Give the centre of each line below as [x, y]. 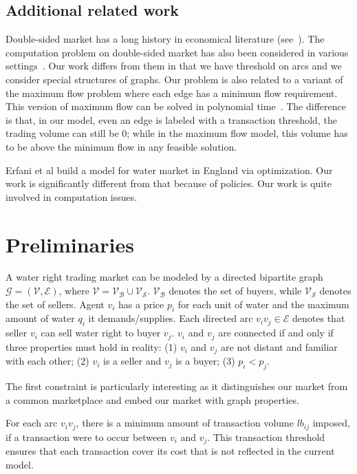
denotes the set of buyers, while [235, 291]
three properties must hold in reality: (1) [91, 346]
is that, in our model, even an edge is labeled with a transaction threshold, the [171, 119]
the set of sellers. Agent [55, 304]
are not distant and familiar [279, 346]
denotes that [319, 318]
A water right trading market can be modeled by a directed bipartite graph [164, 277]
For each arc [32, 423]
